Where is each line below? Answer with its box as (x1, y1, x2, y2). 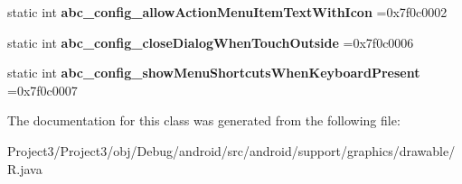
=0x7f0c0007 (7, 80, 78, 99)
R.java (7, 159, 42, 178)
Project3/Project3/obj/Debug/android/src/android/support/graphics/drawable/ (7, 141, 456, 160)
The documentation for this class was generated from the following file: (7, 111, 401, 130)
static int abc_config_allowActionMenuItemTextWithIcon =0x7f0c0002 (7, 3, 448, 21)
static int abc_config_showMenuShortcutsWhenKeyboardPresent (7, 63, 420, 82)
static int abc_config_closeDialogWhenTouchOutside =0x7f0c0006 (7, 32, 414, 51)
